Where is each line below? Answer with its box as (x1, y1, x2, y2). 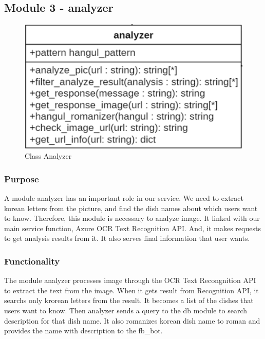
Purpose (4, 172, 39, 185)
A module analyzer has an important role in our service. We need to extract (4, 193, 243, 203)
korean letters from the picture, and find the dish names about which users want (4, 202, 258, 213)
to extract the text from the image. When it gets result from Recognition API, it (4, 285, 259, 295)
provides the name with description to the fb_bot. (4, 325, 163, 336)
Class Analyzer (25, 150, 72, 161)
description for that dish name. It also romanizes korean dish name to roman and (4, 315, 260, 326)
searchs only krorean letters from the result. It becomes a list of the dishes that (4, 295, 254, 306)
